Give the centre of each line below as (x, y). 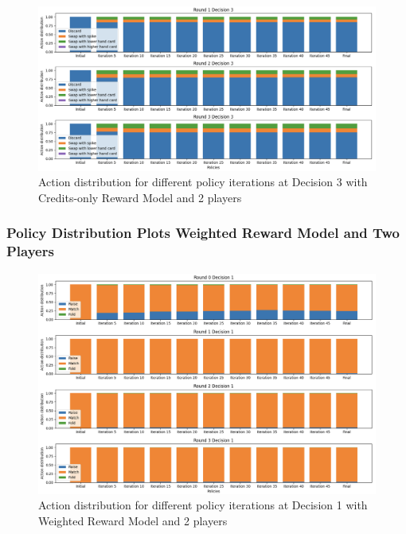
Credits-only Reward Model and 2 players (140, 197)
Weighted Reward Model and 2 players (133, 520)
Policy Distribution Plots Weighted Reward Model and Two (203, 233)
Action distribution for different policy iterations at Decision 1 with (203, 505)
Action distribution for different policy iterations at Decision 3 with (203, 182)
